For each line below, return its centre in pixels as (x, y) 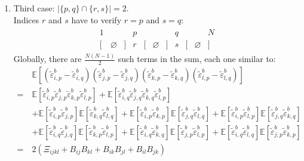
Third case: (34, 8)
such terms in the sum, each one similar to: (197, 59)
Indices (26, 19)
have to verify (96, 19)
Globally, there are (47, 59)
